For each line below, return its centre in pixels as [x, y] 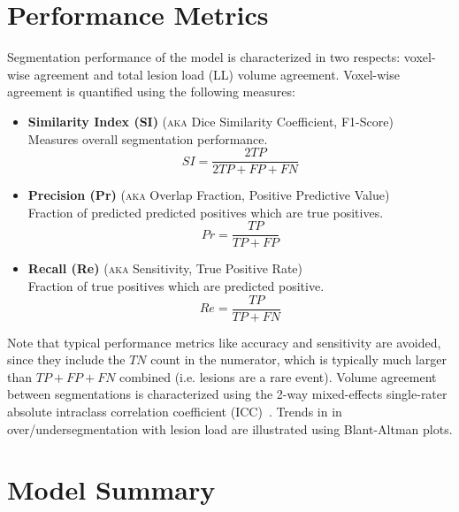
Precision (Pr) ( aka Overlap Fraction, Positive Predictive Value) [209, 195]
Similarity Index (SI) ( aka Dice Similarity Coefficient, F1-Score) [210, 121]
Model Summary [111, 489]
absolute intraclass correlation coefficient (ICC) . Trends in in [175, 412]
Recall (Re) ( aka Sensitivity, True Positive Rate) [165, 268]
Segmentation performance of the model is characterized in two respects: [204, 57]
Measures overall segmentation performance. [148, 138]
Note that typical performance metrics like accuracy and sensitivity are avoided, [224, 342]
